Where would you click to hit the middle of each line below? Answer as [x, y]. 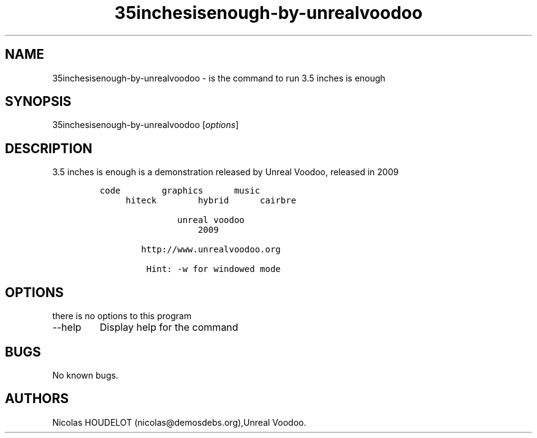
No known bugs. [85, 375]
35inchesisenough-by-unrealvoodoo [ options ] [146, 125]
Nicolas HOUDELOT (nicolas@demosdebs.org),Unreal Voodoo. [179, 422]
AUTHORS [37, 399]
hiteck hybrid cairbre [211, 201]
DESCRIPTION [49, 148]
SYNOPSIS [38, 102]
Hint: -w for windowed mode [213, 269]
